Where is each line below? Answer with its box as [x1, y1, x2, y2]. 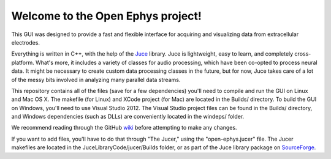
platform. [11, 59, 35, 66]
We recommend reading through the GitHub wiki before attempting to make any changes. [11, 124, 237, 131]
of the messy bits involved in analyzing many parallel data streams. [11, 76, 181, 83]
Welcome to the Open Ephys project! [11, 9, 202, 23]
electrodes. [11, 39, 40, 46]
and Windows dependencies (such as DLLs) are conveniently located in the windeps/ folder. [11, 113, 245, 120]
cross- [294, 50, 311, 57]
